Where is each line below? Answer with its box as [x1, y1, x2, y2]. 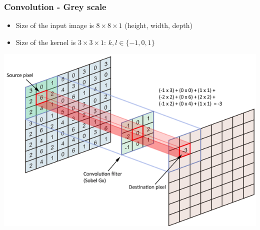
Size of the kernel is [15, 36, 76, 47]
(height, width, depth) [124, 20, 193, 30]
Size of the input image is [15, 20, 94, 30]
